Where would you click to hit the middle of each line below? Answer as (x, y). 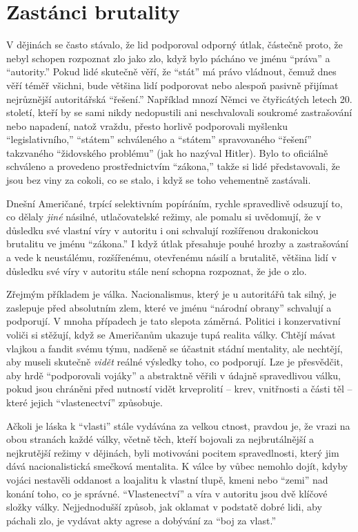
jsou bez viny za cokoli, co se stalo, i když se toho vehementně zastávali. (159, 180)
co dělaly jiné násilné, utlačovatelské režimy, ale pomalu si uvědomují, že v (164, 217)
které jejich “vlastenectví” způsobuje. (84, 402)
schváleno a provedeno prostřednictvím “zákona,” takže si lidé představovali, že (173, 166)
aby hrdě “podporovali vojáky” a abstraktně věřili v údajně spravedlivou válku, (173, 375)
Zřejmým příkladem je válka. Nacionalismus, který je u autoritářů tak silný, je (171, 294)
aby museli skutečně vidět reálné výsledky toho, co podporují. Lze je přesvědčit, (175, 362)
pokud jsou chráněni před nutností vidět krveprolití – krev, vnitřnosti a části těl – (179, 389)
